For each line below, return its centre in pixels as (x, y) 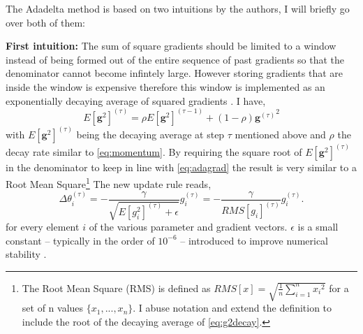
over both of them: (45, 22)
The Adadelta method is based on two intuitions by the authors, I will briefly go (178, 8)
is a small (318, 227)
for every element (43, 227)
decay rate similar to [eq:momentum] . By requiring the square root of (154, 152)
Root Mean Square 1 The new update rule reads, (109, 183)
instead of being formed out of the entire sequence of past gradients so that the (175, 59)
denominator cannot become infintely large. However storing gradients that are (174, 73)
